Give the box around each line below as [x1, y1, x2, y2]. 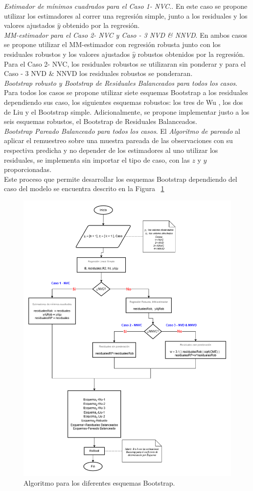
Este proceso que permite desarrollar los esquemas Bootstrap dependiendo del [4, 173, 237, 184]
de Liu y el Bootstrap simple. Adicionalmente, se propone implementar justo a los [4, 106, 250, 117]
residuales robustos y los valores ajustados [4, 49, 130, 59]
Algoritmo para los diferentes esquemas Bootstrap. [23, 477, 175, 488]
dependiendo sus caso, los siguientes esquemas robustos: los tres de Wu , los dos [4, 97, 243, 107]
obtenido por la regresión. [63, 20, 140, 30]
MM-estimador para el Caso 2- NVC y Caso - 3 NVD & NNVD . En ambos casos [4, 29, 248, 40]
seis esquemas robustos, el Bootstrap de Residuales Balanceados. [4, 116, 197, 126]
